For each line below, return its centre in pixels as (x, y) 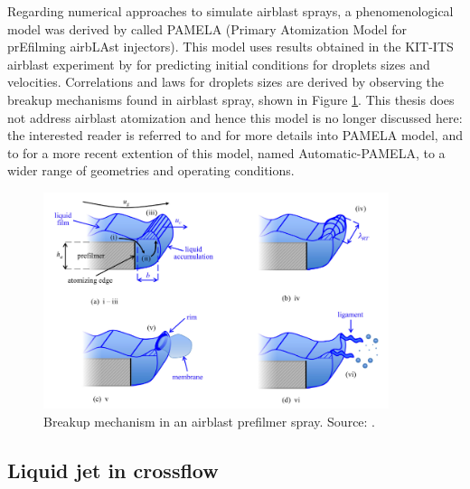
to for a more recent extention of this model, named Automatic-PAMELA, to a (226, 152)
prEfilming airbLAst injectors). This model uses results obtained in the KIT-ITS (230, 47)
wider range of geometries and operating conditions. (151, 170)
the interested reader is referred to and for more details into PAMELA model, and (235, 135)
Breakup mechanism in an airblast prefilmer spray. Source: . (210, 421)
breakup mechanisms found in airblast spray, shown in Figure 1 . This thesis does (231, 99)
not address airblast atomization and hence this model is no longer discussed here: (235, 117)
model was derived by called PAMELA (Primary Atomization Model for (207, 28)
